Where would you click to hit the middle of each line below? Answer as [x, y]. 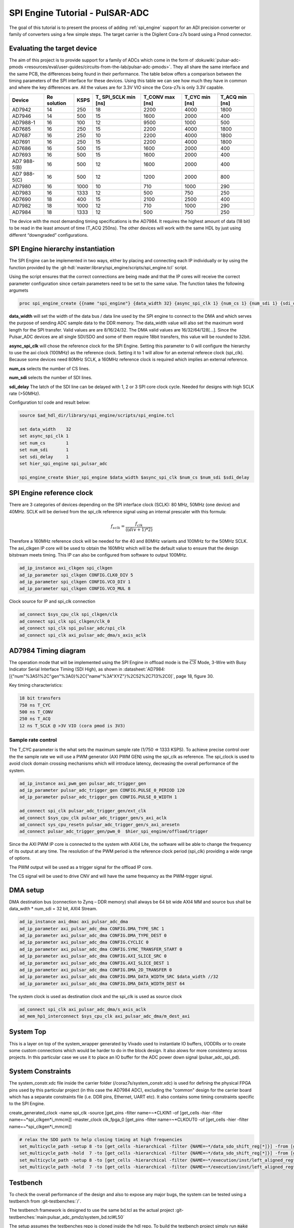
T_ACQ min [233, 97]
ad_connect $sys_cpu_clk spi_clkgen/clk [68, 614]
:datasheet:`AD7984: [144, 669]
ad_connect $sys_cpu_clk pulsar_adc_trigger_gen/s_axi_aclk [93, 818]
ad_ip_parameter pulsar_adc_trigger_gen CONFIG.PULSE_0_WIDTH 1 [98, 797]
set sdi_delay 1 [44, 457]
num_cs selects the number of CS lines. [49, 368]
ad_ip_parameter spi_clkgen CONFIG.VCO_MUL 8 [75, 589]
